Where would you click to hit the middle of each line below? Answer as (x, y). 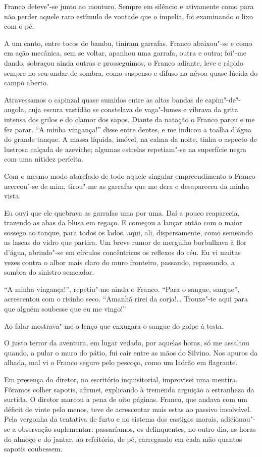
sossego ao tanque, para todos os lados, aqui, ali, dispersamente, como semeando (128, 232)
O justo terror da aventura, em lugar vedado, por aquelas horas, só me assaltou (127, 343)
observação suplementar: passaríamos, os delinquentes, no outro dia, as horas (137, 428)
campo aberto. (26, 83)
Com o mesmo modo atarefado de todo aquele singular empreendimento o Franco (130, 175)
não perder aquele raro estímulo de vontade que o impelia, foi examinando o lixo (128, 16)
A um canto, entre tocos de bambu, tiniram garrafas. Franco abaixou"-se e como (128, 43)
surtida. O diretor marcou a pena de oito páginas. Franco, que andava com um (126, 399)
